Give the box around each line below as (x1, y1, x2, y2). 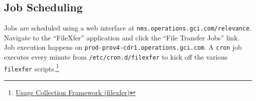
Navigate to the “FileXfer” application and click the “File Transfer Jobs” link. (4, 32, 240, 42)
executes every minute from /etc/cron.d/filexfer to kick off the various (4, 52, 228, 62)
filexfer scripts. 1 (4, 62, 59, 73)
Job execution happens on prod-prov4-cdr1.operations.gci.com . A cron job (4, 42, 242, 52)
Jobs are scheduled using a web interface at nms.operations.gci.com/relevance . (4, 23, 252, 33)
